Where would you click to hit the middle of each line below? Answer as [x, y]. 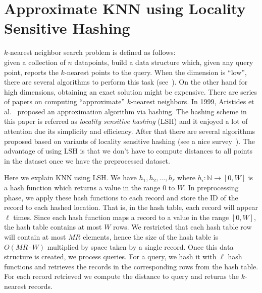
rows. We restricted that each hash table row [182, 227]
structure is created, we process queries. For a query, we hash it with [110, 257]
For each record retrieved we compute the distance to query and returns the [121, 276]
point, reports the [31, 72]
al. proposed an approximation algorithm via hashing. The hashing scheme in [125, 111]
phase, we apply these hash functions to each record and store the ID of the [121, 197]
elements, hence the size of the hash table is [150, 237]
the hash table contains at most [53, 227]
